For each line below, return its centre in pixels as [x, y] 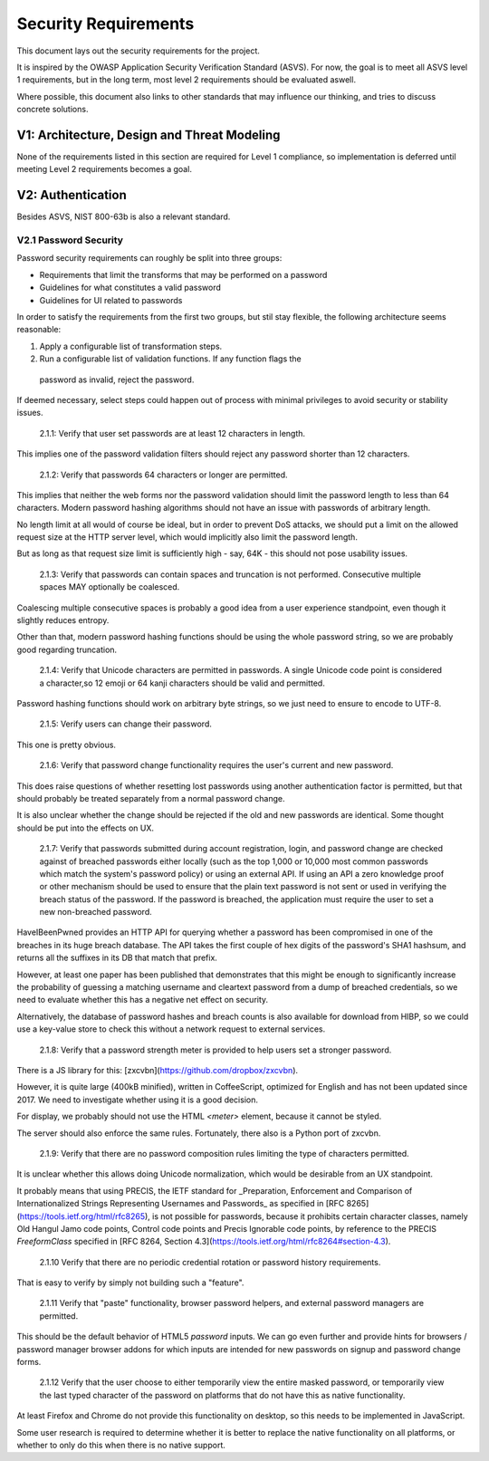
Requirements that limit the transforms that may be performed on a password [183, 274]
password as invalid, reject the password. [117, 380]
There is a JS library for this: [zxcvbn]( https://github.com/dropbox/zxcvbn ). [158, 1070]
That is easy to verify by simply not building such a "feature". [130, 1283]
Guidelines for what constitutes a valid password [130, 288]
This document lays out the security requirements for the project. [138, 51]
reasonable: [39, 330]
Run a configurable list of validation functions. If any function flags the [171, 359]
